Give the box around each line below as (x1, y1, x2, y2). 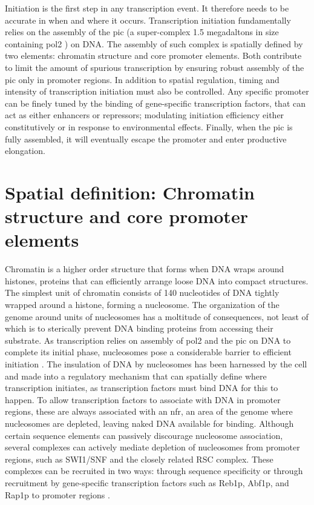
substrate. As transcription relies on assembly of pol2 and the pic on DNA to (5, 333, 291, 346)
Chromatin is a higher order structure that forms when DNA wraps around (5, 263, 284, 275)
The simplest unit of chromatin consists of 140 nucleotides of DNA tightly (5, 286, 280, 299)
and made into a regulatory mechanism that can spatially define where (5, 369, 267, 382)
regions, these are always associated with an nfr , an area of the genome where (5, 405, 293, 418)
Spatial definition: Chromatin (5, 179, 255, 204)
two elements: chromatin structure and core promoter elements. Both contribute (5, 49, 302, 62)
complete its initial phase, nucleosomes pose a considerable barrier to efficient (5, 346, 292, 358)
